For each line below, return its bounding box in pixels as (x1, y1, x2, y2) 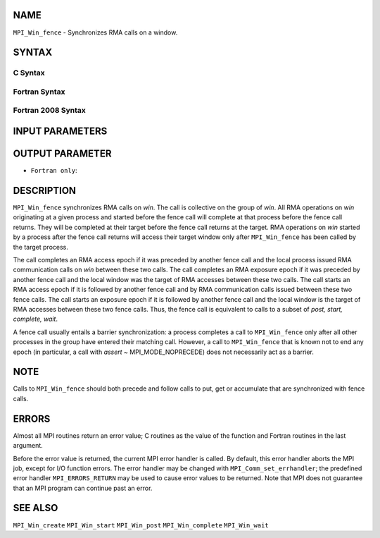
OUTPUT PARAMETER (13, 148, 112, 160)
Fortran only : (30, 166, 77, 175)
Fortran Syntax (13, 87, 65, 97)
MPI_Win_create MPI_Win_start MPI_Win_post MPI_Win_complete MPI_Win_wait (13, 521, 269, 529)
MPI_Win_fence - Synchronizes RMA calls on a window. (13, 28, 178, 37)
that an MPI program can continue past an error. (13, 484, 153, 492)
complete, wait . (13, 314, 58, 324)
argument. (13, 441, 44, 450)
